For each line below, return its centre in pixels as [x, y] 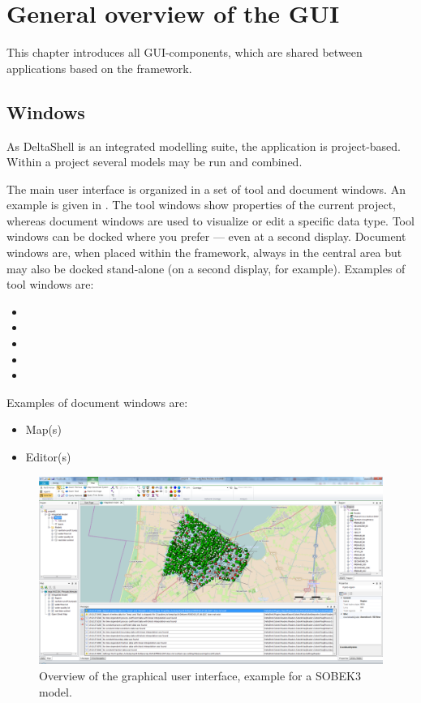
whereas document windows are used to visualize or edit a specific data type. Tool [210, 220]
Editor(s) [48, 457]
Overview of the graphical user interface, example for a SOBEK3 [200, 676]
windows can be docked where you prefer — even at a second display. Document [206, 236]
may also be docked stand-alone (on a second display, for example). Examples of [206, 268]
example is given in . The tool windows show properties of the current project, [201, 205]
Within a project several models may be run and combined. [155, 162]
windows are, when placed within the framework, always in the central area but [204, 253]
